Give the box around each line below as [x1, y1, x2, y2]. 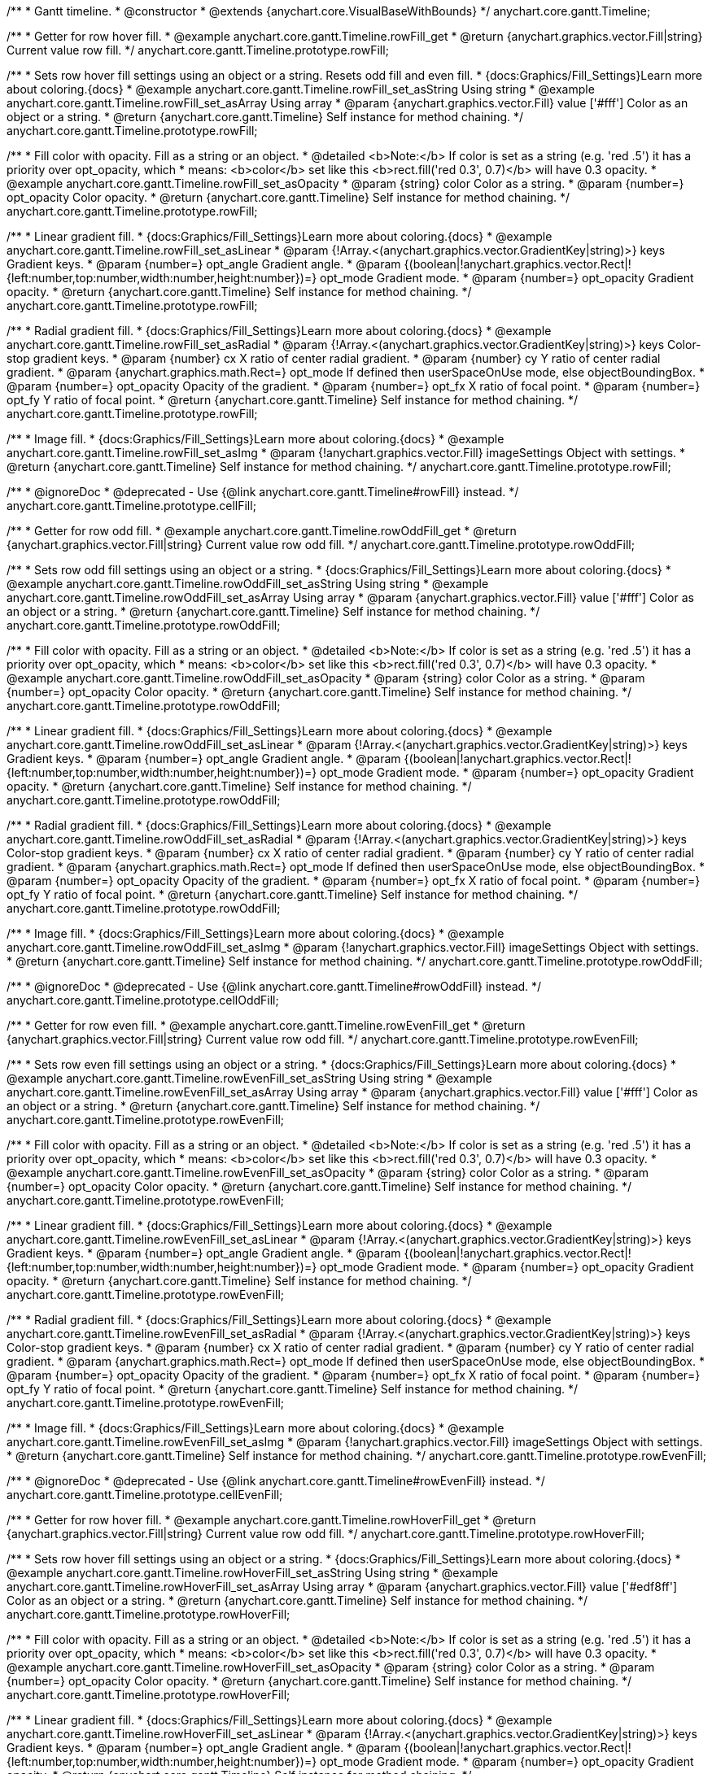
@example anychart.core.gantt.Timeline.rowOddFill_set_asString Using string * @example [7, 577, 489, 591]
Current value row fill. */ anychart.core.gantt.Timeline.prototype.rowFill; [7, 43, 389, 57]
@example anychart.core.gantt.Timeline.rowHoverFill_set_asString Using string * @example [7, 1566, 499, 1580]
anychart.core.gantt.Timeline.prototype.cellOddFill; [7, 993, 279, 1007]
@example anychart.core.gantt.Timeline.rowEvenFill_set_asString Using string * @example [7, 1071, 492, 1085]
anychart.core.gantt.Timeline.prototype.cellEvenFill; [7, 1488, 283, 1502]
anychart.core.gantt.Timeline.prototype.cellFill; [7, 499, 256, 512]
